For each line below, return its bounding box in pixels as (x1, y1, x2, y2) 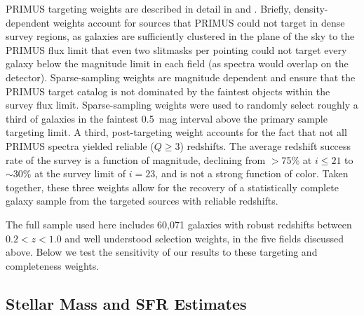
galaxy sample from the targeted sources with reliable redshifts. (6, 193, 278, 208)
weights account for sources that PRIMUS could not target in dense (53, 15, 345, 29)
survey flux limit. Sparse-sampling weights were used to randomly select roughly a (6, 97, 358, 112)
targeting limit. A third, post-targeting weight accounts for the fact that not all (6, 125, 347, 139)
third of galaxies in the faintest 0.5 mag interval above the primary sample (6, 111, 328, 125)
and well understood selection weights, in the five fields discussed (65, 231, 344, 245)
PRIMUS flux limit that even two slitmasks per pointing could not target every (6, 42, 347, 57)
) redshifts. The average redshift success (180, 138, 351, 153)
